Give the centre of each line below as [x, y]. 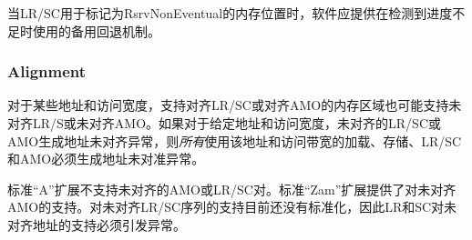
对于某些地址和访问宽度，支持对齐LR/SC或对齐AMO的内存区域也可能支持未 [235, 105]
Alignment [47, 71]
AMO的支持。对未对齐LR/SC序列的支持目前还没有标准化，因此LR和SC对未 [232, 207]
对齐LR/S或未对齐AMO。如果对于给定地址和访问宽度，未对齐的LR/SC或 [225, 123]
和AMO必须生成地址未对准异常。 [106, 159]
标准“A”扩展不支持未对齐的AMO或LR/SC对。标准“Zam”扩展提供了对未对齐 [232, 189]
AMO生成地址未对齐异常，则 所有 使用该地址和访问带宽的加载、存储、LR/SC [235, 140]
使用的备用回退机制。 [96, 30]
